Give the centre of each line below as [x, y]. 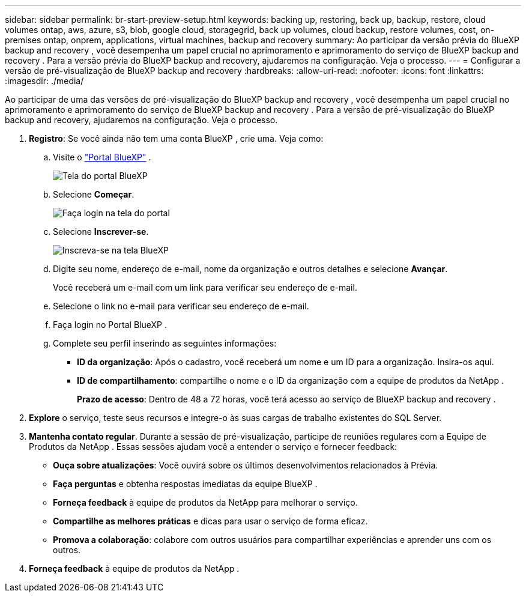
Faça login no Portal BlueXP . [110, 325]
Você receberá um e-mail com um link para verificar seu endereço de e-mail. [205, 287]
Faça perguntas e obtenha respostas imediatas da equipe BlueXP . [185, 484]
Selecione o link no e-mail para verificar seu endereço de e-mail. [181, 306]
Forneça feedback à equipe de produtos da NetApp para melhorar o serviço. [205, 502]
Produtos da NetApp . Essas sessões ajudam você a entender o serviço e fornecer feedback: [213, 447]
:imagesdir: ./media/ [44, 81]
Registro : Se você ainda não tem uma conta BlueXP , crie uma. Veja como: [176, 138]
